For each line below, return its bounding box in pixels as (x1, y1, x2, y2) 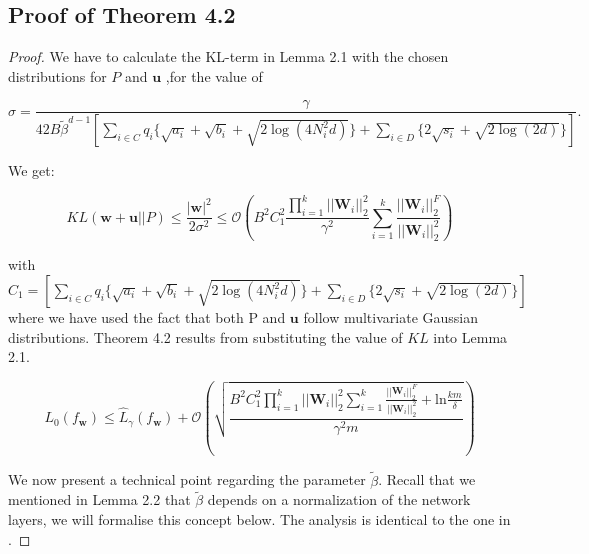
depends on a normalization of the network (207, 489, 471, 510)
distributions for (8, 65, 107, 86)
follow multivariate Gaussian (303, 307, 478, 328)
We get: (8, 160, 55, 181)
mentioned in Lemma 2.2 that (8, 489, 191, 510)
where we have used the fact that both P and (8, 307, 286, 328)
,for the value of (165, 65, 263, 86)
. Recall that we (378, 469, 476, 490)
